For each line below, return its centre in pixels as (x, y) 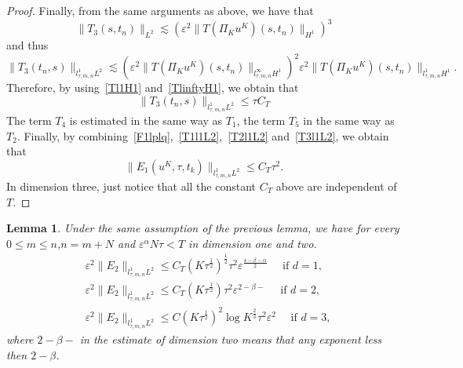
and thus (27, 45)
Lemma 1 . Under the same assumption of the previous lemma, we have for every (203, 228)
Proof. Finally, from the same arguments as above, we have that (160, 10)
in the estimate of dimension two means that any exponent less (231, 339)
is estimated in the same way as (146, 120)
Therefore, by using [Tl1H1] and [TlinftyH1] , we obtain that (153, 87)
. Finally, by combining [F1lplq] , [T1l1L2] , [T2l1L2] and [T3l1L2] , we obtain (203, 135)
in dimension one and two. (253, 243)
